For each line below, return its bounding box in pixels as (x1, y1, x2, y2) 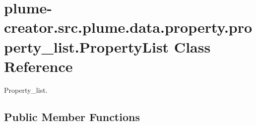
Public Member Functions (4, 109, 140, 124)
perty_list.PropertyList (4, 36, 169, 57)
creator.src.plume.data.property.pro (4, 17, 253, 37)
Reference (4, 56, 73, 76)
